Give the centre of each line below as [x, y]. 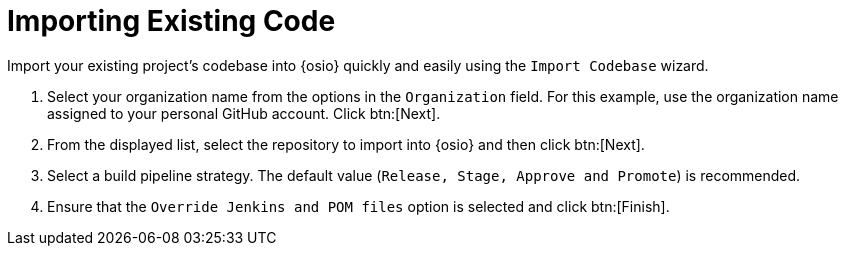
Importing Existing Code [171, 21]
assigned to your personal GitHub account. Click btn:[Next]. [244, 113]
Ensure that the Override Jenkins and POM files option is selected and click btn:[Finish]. [358, 206]
